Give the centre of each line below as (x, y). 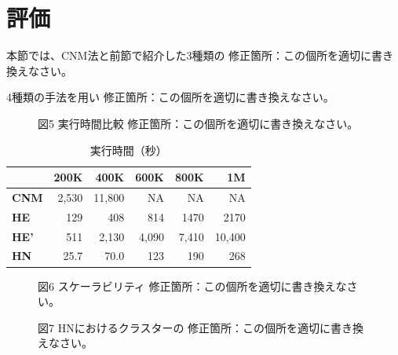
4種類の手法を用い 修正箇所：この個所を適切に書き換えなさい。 (170, 97)
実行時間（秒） (128, 150)
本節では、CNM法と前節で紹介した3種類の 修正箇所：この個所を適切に (189, 55)
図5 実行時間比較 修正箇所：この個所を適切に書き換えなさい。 (198, 123)
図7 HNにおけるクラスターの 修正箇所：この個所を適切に (184, 327)
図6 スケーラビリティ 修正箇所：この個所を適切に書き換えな (192, 285)
